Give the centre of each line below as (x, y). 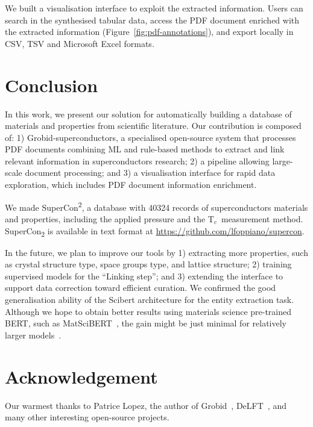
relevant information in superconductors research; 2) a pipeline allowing (137, 161)
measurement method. (262, 218)
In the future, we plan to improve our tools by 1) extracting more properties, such (156, 252)
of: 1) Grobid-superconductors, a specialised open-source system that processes (150, 137)
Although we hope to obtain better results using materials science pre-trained (148, 311)
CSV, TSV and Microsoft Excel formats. (80, 43)
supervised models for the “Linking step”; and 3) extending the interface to (144, 276)
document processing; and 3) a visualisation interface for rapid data (150, 173)
